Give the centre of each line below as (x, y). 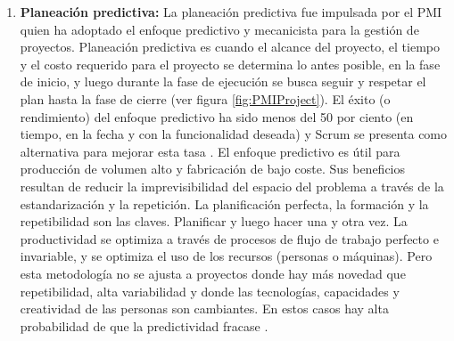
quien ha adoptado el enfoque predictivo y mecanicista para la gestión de (219, 29)
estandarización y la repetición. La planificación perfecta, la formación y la (224, 203)
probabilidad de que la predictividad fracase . (144, 325)
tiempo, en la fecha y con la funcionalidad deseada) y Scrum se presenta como (234, 134)
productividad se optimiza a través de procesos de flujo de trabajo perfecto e (229, 238)
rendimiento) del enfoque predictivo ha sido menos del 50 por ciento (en (217, 116)
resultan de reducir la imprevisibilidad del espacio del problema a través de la (232, 186)
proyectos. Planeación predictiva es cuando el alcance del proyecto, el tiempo (230, 47)
